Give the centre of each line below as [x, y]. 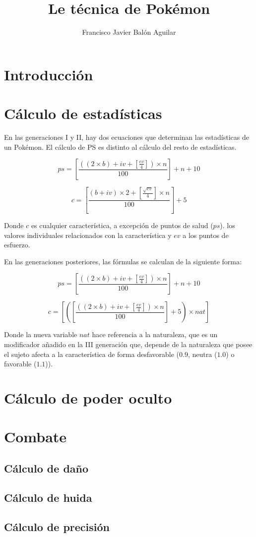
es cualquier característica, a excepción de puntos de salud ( [122, 225]
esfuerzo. [17, 245]
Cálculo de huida [48, 497]
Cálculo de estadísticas [83, 113]
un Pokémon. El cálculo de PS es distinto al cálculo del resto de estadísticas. [120, 147]
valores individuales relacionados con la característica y [88, 235]
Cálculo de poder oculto [88, 398]
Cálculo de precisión [57, 526]
